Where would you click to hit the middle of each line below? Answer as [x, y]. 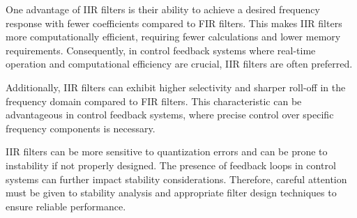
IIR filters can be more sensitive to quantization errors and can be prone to [167, 151]
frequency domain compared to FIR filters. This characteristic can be [154, 101]
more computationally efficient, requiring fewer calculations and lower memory [173, 37]
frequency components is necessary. [81, 128]
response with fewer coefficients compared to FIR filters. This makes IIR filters [174, 23]
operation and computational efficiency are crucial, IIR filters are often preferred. [179, 64]
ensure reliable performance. [66, 206]
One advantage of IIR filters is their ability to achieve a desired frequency [163, 9]
